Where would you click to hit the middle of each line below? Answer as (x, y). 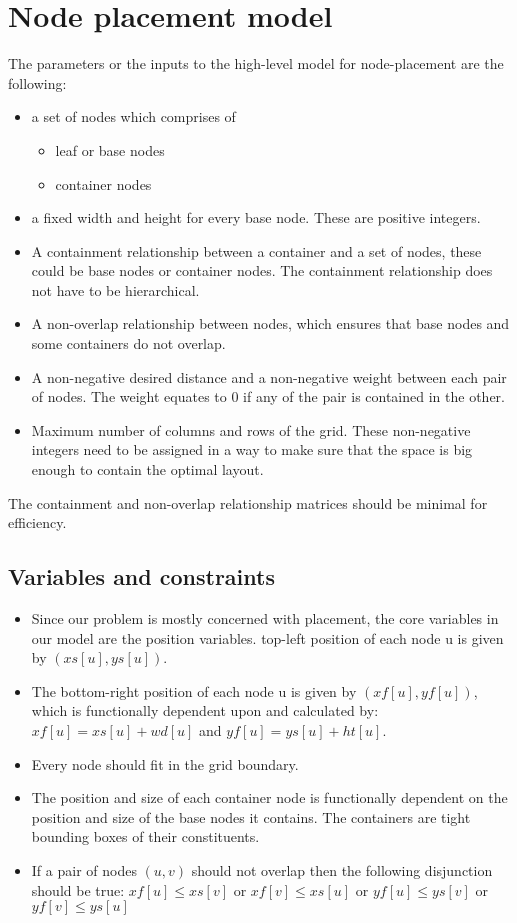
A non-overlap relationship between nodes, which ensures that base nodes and (270, 323)
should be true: (78, 889)
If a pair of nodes (84, 869)
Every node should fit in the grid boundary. (165, 763)
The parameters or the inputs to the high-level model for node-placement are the (256, 63)
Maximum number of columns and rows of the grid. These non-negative (251, 429)
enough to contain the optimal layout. (147, 469)
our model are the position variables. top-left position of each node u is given (267, 637)
